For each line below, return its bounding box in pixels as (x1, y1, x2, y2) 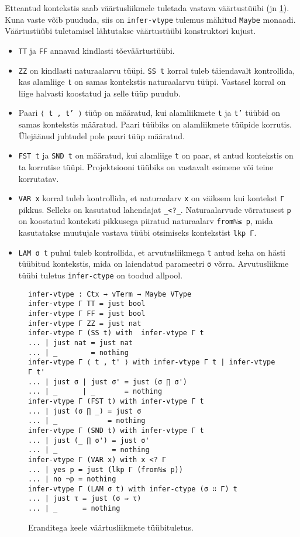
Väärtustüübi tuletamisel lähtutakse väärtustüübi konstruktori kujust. (5, 25, 256, 37)
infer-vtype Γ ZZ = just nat (28, 319, 142, 328)
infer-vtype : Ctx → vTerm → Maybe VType (28, 290, 192, 298)
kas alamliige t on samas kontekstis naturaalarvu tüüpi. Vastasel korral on (18, 75, 286, 88)
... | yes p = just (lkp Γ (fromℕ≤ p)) (28, 465, 183, 474)
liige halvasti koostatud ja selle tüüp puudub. (18, 87, 181, 99)
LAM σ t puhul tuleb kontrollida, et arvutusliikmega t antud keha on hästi (18, 246, 286, 258)
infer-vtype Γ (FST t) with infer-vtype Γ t (28, 397, 204, 405)
